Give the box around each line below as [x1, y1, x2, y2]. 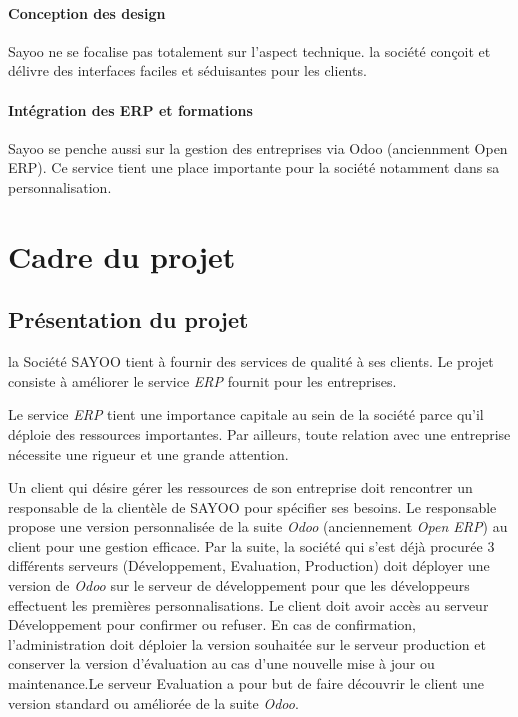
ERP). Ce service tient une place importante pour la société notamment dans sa [8, 157, 500, 178]
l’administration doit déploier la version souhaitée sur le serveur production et [8, 633, 486, 654]
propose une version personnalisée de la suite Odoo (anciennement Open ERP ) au [8, 516, 508, 537]
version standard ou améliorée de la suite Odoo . [8, 692, 299, 713]
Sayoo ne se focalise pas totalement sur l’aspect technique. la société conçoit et [8, 40, 491, 61]
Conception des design [8, 2, 166, 23]
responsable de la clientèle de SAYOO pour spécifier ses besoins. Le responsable [8, 496, 497, 517]
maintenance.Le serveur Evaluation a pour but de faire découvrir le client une [8, 673, 484, 694]
